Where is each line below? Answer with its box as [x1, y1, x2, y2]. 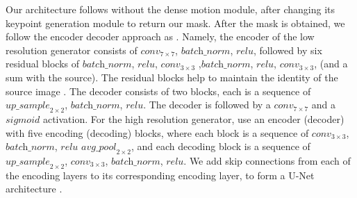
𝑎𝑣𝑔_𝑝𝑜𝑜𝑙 [81, 142, 117, 153]
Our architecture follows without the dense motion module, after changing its [6, 2, 335, 16]
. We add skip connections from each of [183, 153, 351, 167]
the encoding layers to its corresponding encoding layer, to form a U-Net [6, 167, 315, 182]
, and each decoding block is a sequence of [131, 139, 310, 154]
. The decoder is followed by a [143, 97, 271, 112]
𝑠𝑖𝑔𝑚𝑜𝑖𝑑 [6, 115, 40, 125]
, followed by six [254, 42, 322, 57]
